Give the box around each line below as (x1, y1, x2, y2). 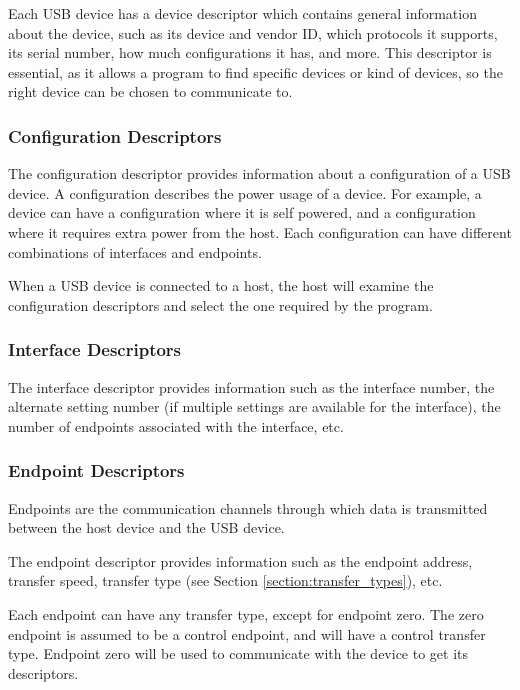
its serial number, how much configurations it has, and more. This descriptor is (8, 42, 492, 63)
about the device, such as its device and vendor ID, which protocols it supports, (8, 22, 498, 43)
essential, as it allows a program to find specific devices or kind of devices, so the (8, 61, 503, 82)
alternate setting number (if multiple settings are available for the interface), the (8, 396, 501, 417)
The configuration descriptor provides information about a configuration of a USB (8, 163, 511, 184)
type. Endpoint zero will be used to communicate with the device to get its (8, 643, 469, 664)
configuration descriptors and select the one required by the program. (8, 294, 433, 315)
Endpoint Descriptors (8, 458, 185, 483)
